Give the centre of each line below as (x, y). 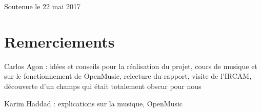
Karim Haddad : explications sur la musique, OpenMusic (94, 103)
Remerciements (59, 41)
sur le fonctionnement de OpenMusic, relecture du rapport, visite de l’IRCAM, (128, 76)
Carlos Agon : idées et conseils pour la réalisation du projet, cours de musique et (131, 66)
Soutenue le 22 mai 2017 (42, 6)
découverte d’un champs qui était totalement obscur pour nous (103, 86)
